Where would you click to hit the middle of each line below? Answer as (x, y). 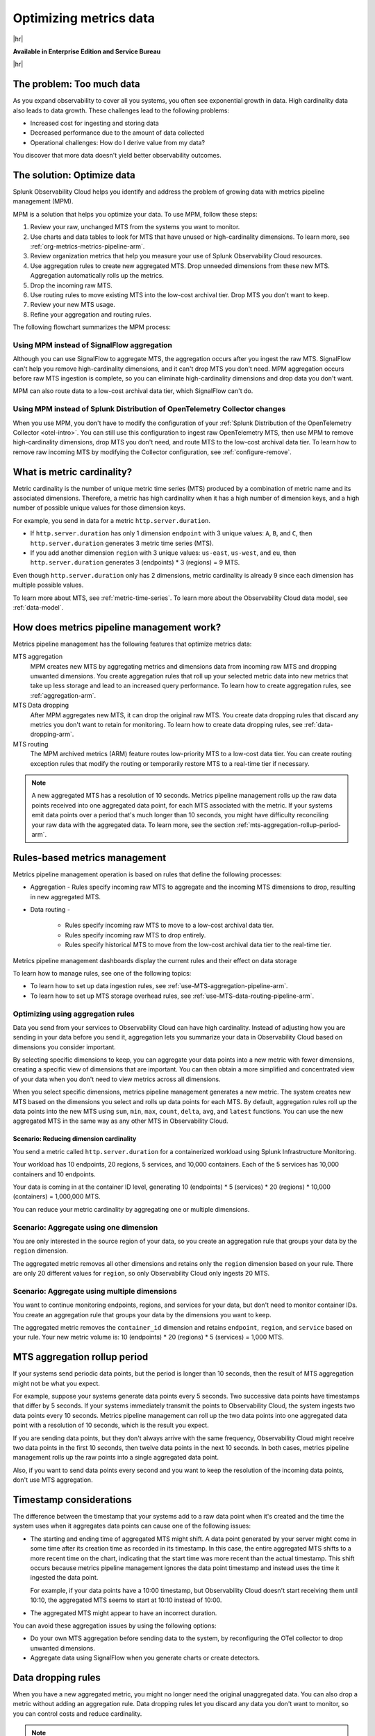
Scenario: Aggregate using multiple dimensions (95, 1291)
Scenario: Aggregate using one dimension (85, 1227)
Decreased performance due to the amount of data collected (117, 133)
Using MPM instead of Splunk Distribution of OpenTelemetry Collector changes (149, 409)
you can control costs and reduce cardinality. (77, 1713)
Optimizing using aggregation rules (74, 1014)
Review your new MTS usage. (73, 305)
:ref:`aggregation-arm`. (63, 695)
